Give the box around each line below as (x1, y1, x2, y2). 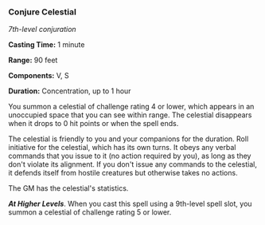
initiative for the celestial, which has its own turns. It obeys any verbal (8, 143, 236, 152)
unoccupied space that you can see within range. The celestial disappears (8, 110, 252, 120)
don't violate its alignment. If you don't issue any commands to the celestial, (8, 160, 257, 169)
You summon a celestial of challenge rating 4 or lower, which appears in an (8, 102, 255, 112)
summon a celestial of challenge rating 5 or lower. (8, 207, 172, 217)
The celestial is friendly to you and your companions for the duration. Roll (8, 134, 249, 144)
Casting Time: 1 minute (8, 40, 85, 49)
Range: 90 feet (8, 55, 58, 65)
